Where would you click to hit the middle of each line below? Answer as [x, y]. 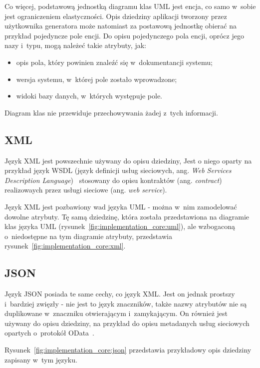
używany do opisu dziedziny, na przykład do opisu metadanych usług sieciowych [127, 323]
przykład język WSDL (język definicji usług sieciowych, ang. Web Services [118, 170]
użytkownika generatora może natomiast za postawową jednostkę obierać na [121, 26]
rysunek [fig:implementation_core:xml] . [65, 246]
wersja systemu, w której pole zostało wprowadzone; [97, 79]
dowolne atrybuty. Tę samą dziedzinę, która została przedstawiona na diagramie [127, 216]
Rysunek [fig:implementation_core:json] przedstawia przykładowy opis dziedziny [128, 350]
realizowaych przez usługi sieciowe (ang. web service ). [86, 190]
